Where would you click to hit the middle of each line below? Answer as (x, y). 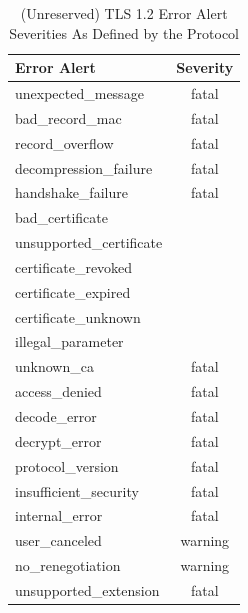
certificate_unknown (78, 316)
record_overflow (64, 142)
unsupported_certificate (89, 242)
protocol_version (67, 465)
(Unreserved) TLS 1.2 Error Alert (124, 13)
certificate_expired (73, 291)
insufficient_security (77, 490)
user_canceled (58, 540)
